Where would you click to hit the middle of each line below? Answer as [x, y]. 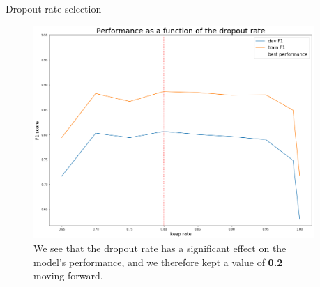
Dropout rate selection [54, 8]
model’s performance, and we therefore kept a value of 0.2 [158, 262]
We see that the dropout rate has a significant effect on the [160, 248]
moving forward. [68, 276]
